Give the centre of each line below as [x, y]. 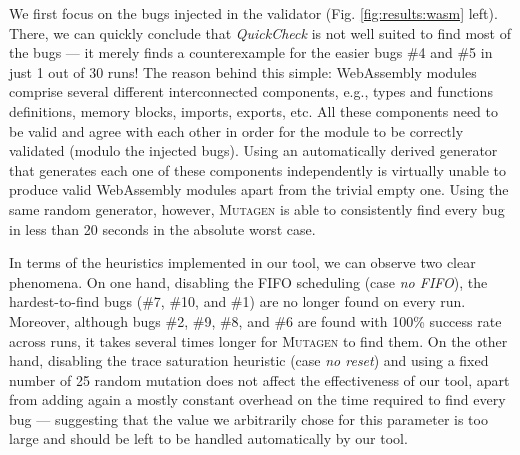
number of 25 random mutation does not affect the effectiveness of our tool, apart [259, 379]
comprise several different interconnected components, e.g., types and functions [251, 91]
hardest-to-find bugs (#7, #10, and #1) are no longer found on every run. [237, 301]
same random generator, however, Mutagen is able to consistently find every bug [257, 208]
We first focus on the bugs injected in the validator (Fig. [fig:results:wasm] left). [253, 13]
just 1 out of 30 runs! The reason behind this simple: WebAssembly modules [243, 71]
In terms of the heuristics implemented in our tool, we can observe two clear [242, 262]
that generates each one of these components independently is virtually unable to [257, 169]
